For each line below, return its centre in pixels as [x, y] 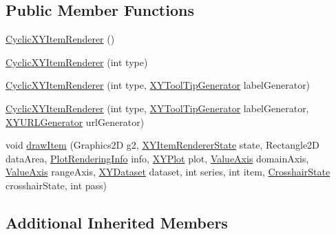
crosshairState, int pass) [56, 185]
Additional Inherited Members [117, 222]
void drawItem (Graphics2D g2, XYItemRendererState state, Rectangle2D [162, 145]
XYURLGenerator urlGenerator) [75, 121]
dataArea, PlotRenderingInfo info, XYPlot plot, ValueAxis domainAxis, [157, 158]
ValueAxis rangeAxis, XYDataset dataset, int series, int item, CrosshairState [168, 172]
